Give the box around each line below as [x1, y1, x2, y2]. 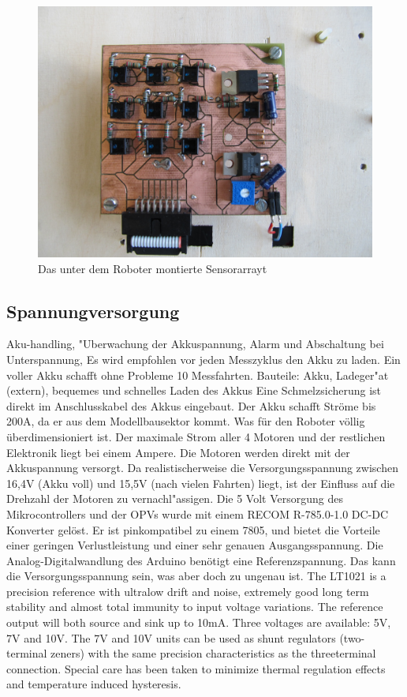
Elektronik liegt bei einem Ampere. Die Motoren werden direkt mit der [6, 444, 350, 460]
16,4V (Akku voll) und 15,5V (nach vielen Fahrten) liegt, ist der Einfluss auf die [6, 474, 395, 491]
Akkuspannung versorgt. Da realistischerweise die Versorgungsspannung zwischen [6, 459, 398, 476]
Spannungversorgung [6, 298, 180, 323]
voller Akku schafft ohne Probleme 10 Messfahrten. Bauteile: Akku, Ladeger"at [6, 366, 389, 383]
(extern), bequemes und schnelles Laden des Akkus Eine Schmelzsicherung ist [6, 382, 382, 399]
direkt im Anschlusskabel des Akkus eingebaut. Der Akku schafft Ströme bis [6, 397, 376, 414]
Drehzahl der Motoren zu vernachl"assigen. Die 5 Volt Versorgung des [6, 490, 343, 507]
